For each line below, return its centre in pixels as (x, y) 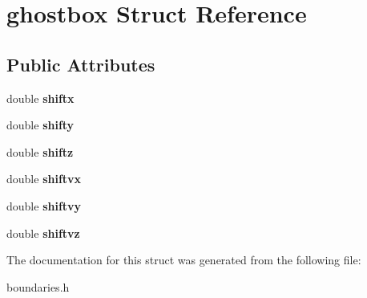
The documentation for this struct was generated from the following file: (184, 260)
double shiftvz (43, 233)
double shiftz (40, 151)
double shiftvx (44, 179)
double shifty (40, 125)
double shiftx (40, 98)
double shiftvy (44, 205)
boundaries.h (38, 286)
